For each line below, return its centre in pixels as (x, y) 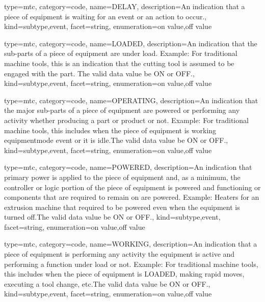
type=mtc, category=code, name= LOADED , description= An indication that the (131, 43)
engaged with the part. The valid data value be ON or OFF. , (99, 73)
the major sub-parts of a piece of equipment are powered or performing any (122, 110)
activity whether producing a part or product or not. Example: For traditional (126, 120)
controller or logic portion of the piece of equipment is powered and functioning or (132, 187)
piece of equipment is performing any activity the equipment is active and (120, 254)
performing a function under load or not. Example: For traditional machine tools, (131, 264)
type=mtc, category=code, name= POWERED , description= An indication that (128, 167)
